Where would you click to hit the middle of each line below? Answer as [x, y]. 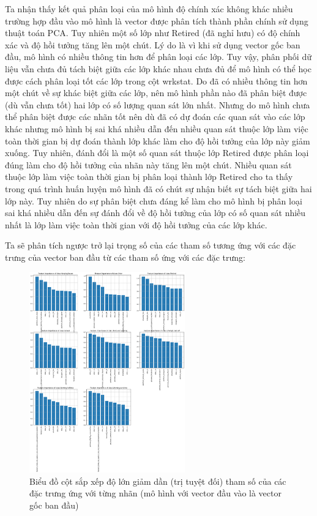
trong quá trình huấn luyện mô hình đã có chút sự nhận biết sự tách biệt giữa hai [158, 188]
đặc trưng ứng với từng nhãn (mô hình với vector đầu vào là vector [155, 493]
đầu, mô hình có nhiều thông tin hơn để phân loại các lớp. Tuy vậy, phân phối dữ [158, 57]
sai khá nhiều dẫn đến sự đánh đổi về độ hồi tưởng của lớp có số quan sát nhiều [155, 213]
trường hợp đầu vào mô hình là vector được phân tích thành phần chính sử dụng [157, 21]
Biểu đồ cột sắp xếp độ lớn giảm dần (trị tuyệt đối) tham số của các [158, 481]
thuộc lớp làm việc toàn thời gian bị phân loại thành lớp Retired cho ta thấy [149, 177]
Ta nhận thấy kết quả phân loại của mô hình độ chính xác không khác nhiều [149, 9]
